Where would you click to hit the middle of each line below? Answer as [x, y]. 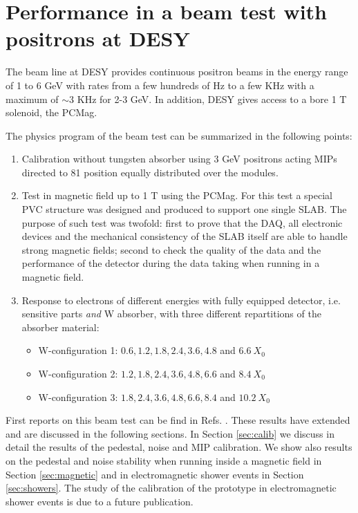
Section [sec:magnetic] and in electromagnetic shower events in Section [155, 474]
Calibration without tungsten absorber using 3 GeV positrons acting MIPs [179, 159]
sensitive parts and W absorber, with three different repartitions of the [171, 314]
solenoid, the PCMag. [51, 112]
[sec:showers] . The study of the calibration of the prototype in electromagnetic [171, 488]
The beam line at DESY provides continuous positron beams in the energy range [177, 72]
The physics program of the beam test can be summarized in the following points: [179, 135]
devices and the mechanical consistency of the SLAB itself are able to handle [185, 236]
